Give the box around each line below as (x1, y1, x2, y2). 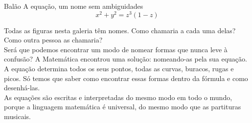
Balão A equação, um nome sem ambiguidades (4, 1, 143, 11)
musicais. (4, 111, 31, 122)
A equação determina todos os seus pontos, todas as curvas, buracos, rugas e (4, 63, 234, 74)
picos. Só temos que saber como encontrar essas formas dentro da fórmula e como (4, 73, 248, 83)
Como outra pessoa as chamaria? (4, 35, 103, 45)
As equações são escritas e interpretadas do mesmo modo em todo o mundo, (4, 92, 232, 102)
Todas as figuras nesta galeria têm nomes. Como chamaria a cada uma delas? (4, 25, 236, 35)
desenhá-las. (4, 82, 40, 93)
